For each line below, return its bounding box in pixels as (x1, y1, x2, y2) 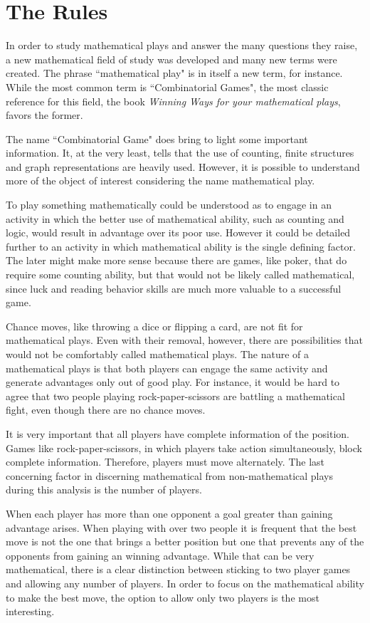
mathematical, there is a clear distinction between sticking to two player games (6, 562, 351, 577)
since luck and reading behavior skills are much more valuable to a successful (6, 281, 342, 295)
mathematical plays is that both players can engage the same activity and (6, 360, 328, 375)
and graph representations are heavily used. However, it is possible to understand (6, 159, 360, 174)
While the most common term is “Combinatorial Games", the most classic (6, 79, 329, 94)
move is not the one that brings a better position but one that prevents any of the (6, 534, 364, 549)
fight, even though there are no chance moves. (6, 402, 206, 417)
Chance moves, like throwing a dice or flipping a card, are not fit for (6, 318, 303, 333)
